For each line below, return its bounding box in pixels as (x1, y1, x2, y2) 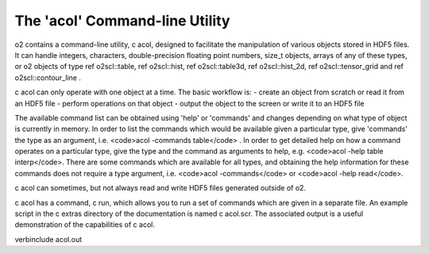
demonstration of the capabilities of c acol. (14, 220, 155, 229)
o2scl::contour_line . (14, 72, 81, 83)
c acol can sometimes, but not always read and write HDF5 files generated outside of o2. (14, 183, 306, 193)
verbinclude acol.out (14, 234, 83, 244)
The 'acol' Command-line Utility (14, 12, 230, 29)
